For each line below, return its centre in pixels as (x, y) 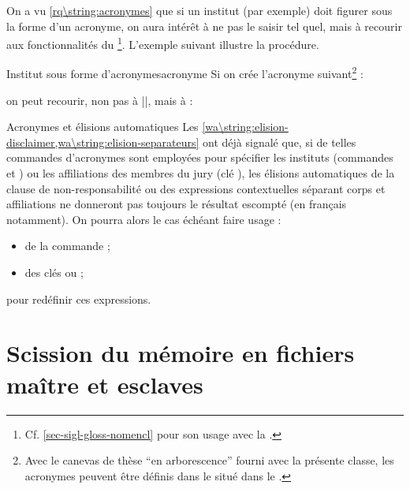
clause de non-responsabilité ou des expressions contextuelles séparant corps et (196, 188)
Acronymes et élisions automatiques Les (102, 127)
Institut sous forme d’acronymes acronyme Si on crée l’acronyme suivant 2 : (185, 73)
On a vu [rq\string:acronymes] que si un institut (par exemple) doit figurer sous (199, 10)
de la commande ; (67, 246)
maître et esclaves (105, 384)
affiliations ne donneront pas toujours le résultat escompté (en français (177, 204)
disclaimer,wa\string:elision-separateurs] (103, 142)
